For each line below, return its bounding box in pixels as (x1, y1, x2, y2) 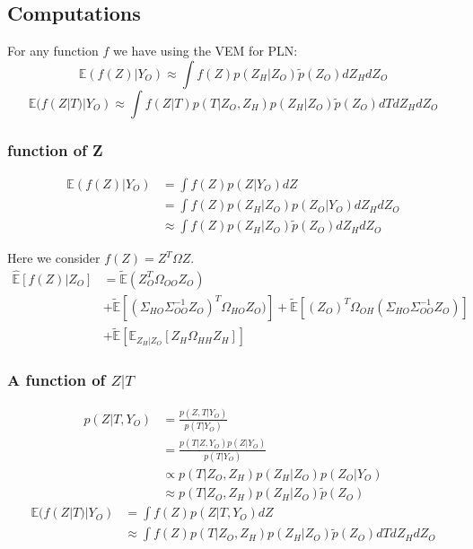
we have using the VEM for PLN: (112, 41, 298, 60)
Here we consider (7, 248, 101, 267)
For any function (7, 41, 99, 60)
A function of (7, 369, 106, 391)
